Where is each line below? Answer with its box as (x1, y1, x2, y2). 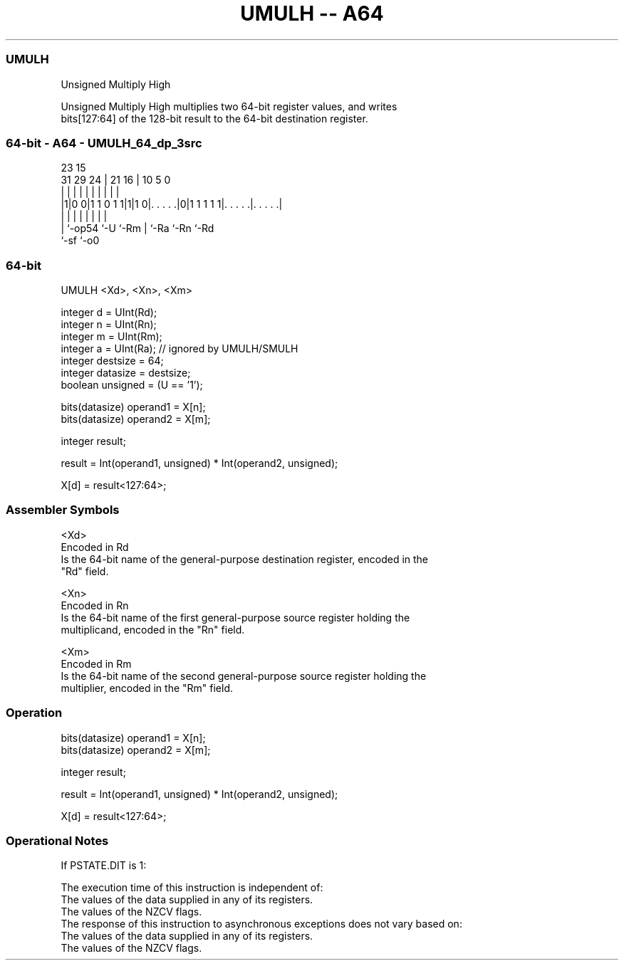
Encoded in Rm (61, 657, 132, 670)
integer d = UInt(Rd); (61, 306, 157, 318)
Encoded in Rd (61, 540, 129, 553)
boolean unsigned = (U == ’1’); (61, 379, 203, 391)
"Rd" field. (61, 565, 109, 577)
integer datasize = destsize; (61, 367, 191, 379)
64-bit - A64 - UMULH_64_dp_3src (6, 135, 202, 150)
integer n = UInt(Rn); (61, 318, 157, 330)
